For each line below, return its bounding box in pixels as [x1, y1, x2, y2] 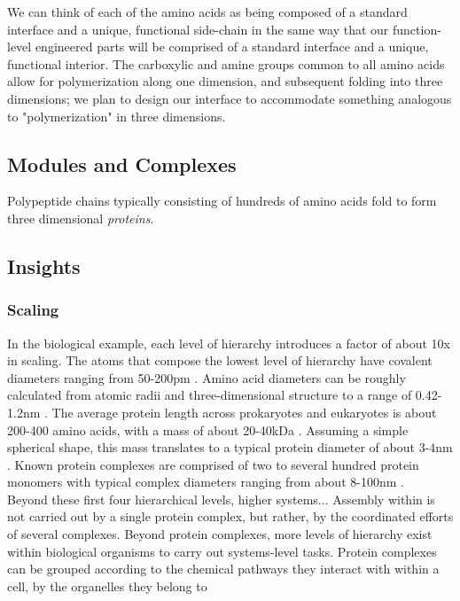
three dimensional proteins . [7, 208, 154, 227]
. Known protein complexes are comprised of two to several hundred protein [7, 455, 419, 473]
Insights [7, 252, 81, 279]
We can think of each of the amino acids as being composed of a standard [7, 3, 408, 20]
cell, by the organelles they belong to [7, 576, 207, 595]
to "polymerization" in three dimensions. [7, 106, 226, 125]
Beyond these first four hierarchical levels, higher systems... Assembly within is [7, 489, 435, 508]
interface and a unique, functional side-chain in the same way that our [7, 20, 389, 38]
